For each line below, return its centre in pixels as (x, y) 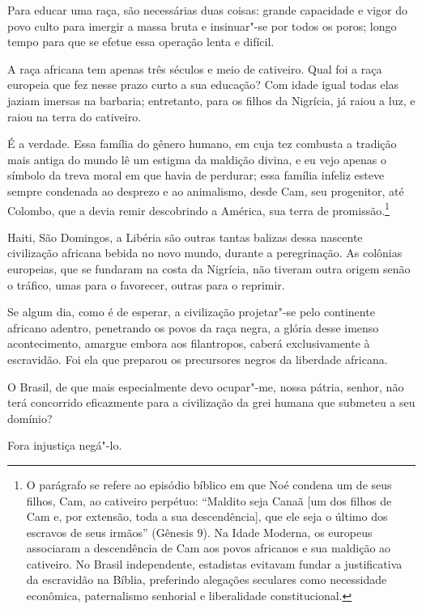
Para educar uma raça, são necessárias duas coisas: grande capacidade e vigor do (208, 10)
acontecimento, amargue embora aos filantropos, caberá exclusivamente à (189, 343)
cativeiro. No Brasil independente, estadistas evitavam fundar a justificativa (214, 563)
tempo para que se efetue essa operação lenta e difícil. (141, 42)
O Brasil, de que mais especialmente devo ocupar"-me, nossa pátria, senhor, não (206, 386)
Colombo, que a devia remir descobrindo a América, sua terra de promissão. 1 (198, 209)
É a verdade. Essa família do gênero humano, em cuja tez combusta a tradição (202, 144)
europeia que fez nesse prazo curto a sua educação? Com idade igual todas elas (203, 85)
